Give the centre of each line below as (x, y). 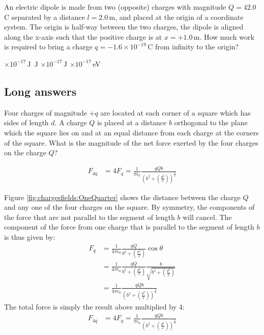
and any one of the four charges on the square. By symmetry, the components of (129, 207)
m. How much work (224, 36)
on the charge (25, 152)
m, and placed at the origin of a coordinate (176, 17)
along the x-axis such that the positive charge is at (83, 36)
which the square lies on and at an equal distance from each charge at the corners (131, 132)
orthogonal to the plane (211, 122)
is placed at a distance (132, 122)
